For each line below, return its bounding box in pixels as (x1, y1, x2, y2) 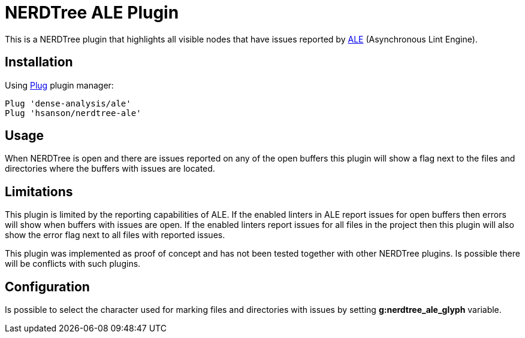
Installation (5, 54, 73, 70)
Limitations (5, 184, 73, 199)
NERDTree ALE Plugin (5, 2, 179, 23)
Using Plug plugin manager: (5, 80, 114, 90)
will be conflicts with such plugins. (5, 258, 141, 269)
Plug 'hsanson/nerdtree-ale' (5, 108, 141, 118)
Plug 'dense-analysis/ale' (5, 98, 131, 108)
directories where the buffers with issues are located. (5, 163, 215, 174)
